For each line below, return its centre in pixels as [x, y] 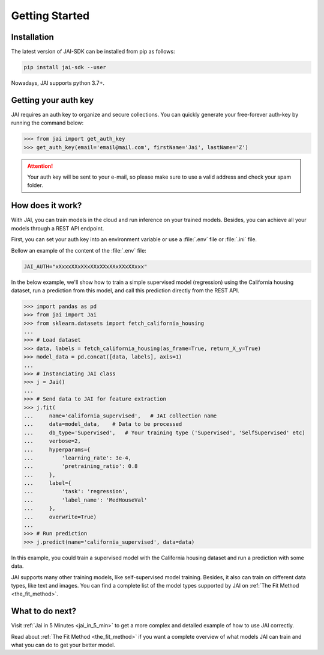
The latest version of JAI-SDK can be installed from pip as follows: [93, 52]
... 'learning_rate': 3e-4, [78, 458]
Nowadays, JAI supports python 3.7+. [58, 83]
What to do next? [44, 611]
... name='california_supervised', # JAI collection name [120, 416]
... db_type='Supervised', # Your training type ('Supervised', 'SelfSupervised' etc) [164, 432]
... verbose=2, [52, 441]
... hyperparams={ [57, 449]
